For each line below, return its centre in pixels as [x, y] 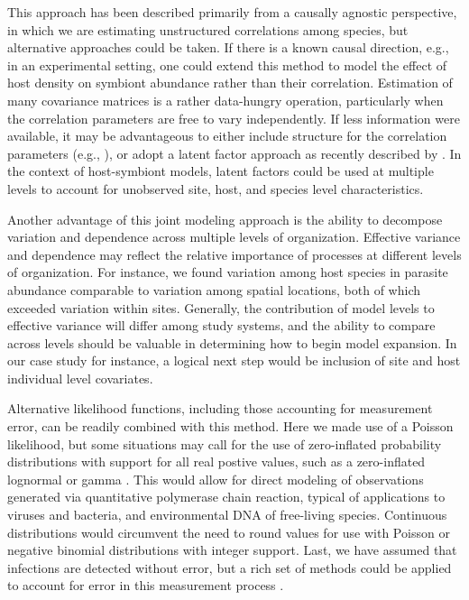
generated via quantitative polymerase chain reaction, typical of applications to [226, 497]
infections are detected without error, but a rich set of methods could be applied [230, 567]
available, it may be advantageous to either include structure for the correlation [227, 136]
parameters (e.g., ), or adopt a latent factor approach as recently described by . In [234, 153]
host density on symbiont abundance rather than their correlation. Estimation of [230, 83]
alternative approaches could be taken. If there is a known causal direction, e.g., [228, 47]
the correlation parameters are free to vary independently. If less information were [234, 118]
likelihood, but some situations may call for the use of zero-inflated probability [225, 443]
